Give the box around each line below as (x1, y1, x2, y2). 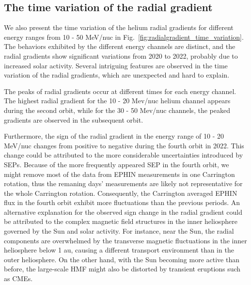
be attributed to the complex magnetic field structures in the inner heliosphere (4, 216, 237, 226)
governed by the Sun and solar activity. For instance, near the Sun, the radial (4, 226, 234, 236)
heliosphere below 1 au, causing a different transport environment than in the (4, 245, 234, 255)
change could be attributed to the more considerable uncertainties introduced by (4, 150, 243, 160)
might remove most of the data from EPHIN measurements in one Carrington (4, 169, 235, 179)
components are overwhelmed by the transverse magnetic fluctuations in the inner (4, 235, 247, 245)
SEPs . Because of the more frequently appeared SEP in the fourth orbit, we (4, 159, 229, 169)
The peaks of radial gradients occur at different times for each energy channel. (4, 86, 236, 96)
